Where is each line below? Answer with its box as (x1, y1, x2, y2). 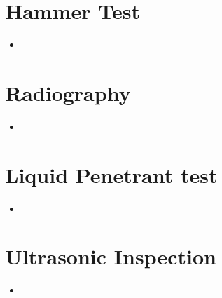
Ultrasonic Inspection (5, 242, 216, 271)
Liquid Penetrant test (5, 160, 218, 189)
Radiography (5, 78, 131, 107)
